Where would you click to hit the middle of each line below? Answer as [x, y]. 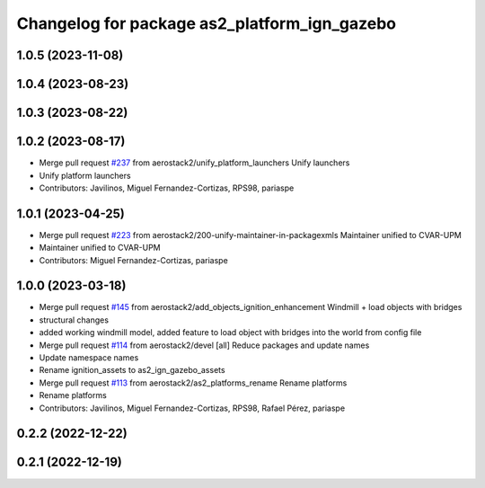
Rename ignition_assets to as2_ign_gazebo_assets [132, 370]
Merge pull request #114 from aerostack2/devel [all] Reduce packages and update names [204, 345]
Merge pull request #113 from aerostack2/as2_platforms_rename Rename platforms [193, 383]
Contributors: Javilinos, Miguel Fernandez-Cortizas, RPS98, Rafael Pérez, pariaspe [192, 408]
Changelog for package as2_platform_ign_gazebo [207, 23]
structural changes [74, 320]
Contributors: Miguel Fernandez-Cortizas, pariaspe [133, 260]
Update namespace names [89, 358]
